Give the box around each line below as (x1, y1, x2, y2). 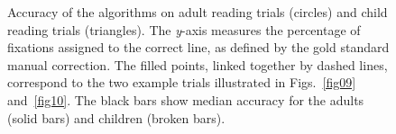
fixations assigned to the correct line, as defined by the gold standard (7, 38, 390, 57)
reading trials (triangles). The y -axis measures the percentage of (7, 20, 361, 39)
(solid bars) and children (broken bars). (7, 108, 226, 127)
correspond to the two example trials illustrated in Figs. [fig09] (7, 73, 356, 92)
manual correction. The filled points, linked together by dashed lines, (7, 55, 388, 74)
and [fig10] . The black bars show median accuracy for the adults (7, 90, 364, 109)
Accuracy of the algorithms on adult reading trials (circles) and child (7, 3, 388, 21)
